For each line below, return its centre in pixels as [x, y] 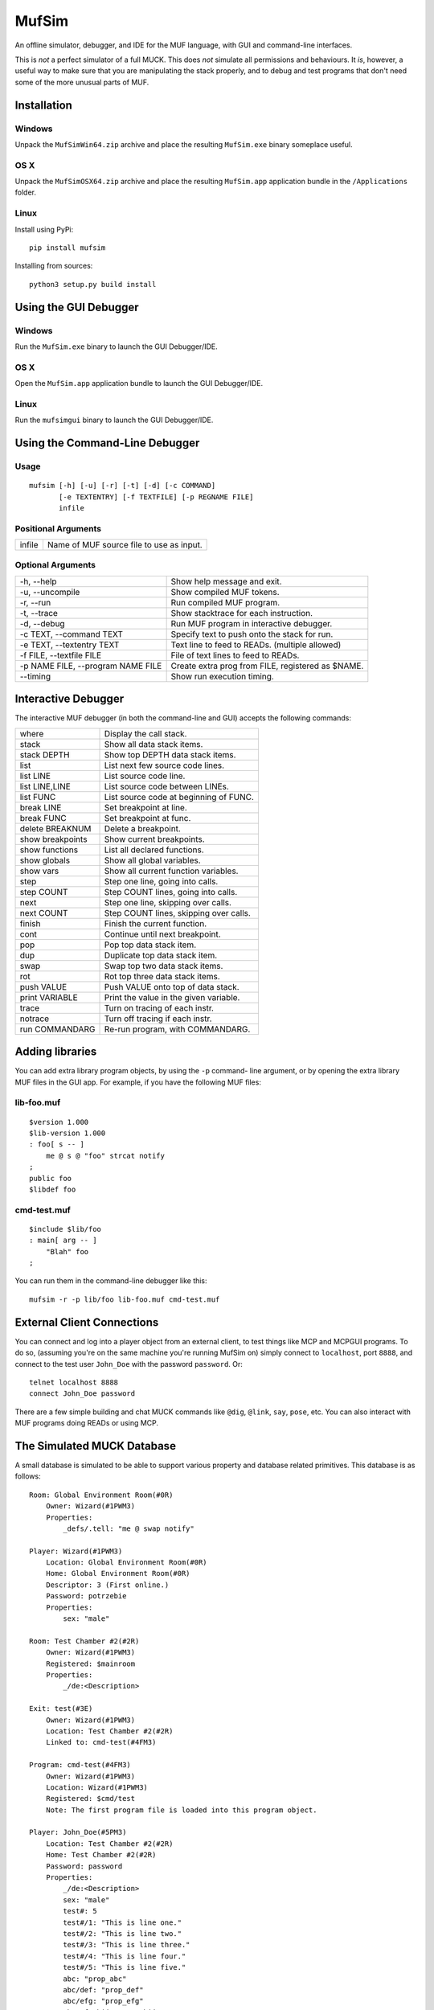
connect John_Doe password [82, 1394]
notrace [35, 1019]
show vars [39, 871]
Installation [43, 105]
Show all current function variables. [171, 871]
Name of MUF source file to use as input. [125, 545]
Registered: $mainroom [90, 1663]
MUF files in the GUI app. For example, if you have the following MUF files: [138, 1082]
